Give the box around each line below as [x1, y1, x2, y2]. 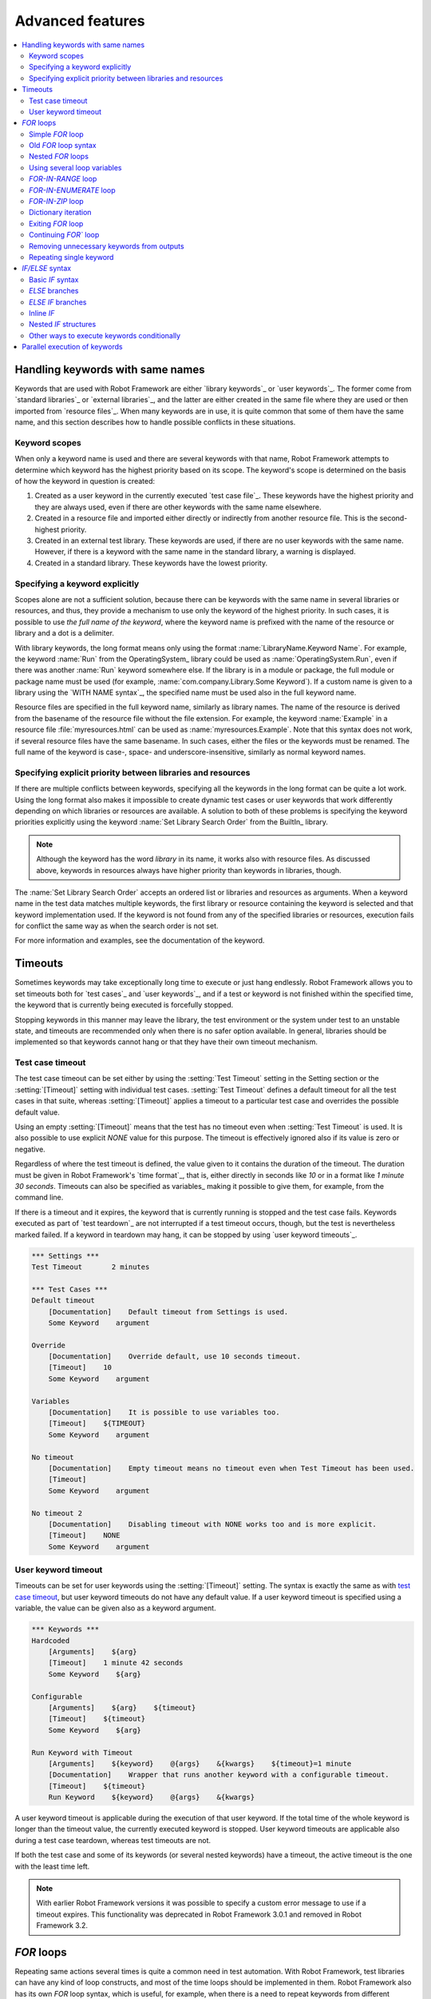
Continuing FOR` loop [29, 230, 100, 240]
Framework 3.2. [36, 1921, 88, 1930]
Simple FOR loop [29, 129, 84, 139]
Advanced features [14, 12, 145, 30]
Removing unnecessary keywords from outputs [29, 241, 184, 251]
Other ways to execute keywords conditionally [29, 330, 181, 340]
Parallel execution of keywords [22, 342, 123, 352]
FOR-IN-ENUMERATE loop [29, 185, 116, 195]
